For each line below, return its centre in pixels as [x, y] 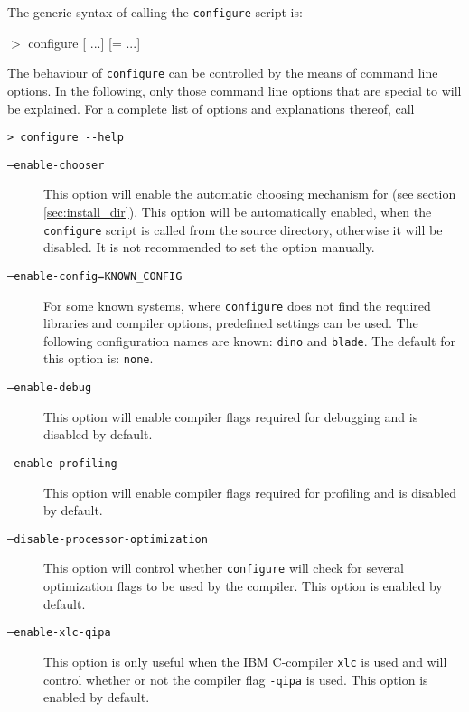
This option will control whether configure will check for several [224, 568]
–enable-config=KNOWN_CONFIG [95, 276]
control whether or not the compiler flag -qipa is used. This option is [236, 679]
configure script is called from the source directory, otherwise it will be [243, 229]
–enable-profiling [62, 463]
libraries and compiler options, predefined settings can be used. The [231, 323]
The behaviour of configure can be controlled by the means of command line [223, 73]
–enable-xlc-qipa [59, 633]
